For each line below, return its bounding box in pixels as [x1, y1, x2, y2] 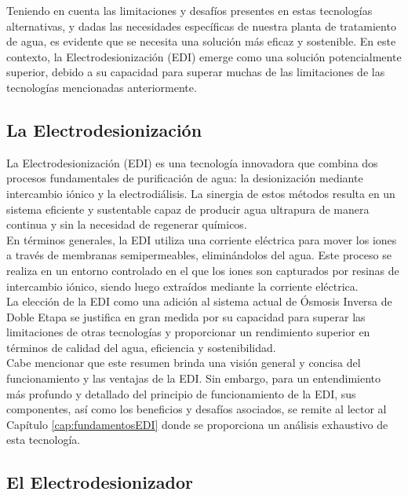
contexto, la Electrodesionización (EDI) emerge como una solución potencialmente [6, 48, 402, 64]
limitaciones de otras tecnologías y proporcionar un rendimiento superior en [6, 324, 370, 340]
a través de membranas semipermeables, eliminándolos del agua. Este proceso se [6, 247, 392, 263]
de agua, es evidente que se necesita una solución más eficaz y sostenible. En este [6, 33, 396, 49]
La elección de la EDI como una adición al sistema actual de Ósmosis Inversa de [6, 293, 392, 310]
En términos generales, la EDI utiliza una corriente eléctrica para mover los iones [6, 231, 397, 247]
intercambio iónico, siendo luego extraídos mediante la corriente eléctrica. [6, 277, 359, 294]
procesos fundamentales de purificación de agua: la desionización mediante [6, 170, 363, 186]
